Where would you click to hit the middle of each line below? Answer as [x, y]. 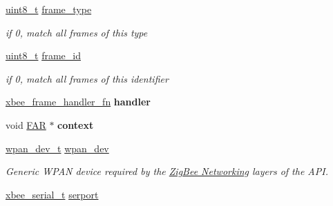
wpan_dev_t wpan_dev [57, 148]
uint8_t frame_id [43, 55]
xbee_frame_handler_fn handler [78, 102]
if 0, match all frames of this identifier [87, 78]
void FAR [26, 124]
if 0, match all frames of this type [77, 32]
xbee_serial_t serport [52, 194]
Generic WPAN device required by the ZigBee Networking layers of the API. [167, 171]
